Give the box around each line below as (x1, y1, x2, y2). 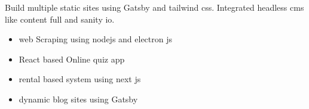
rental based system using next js (19, 73, 141, 85)
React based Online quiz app (19, 52, 125, 65)
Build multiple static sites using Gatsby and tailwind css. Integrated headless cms (5, 1, 304, 13)
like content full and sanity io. (5, 13, 115, 25)
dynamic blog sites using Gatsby (19, 92, 138, 105)
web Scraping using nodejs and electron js (19, 33, 173, 45)
